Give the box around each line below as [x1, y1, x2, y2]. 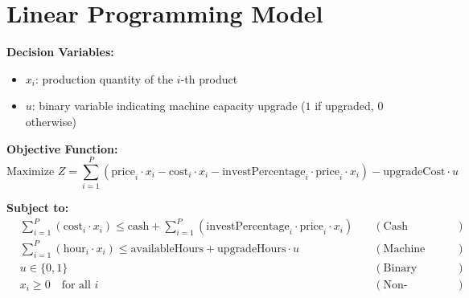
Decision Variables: [6, 43, 114, 60]
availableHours [130, 243, 204, 255]
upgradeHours [217, 243, 286, 255]
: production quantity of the [35, 70, 174, 87]
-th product [180, 70, 238, 87]
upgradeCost [383, 165, 446, 178]
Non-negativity [383, 279, 408, 291]
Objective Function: [6, 140, 118, 157]
